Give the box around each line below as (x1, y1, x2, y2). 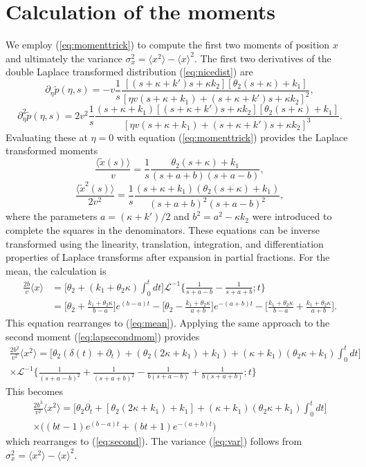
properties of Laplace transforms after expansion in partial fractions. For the (6, 250, 330, 264)
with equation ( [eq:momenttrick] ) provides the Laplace (116, 129, 348, 144)
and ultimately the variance (6, 51, 122, 65)
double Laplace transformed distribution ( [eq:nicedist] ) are (6, 64, 253, 79)
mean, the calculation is (6, 263, 107, 277)
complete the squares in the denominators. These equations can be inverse (6, 222, 320, 237)
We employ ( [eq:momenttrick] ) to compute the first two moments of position (6, 37, 330, 52)
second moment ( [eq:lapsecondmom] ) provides (6, 329, 200, 343)
